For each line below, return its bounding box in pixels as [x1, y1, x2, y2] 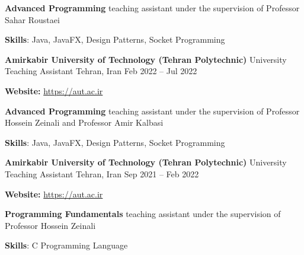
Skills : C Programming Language [5, 239, 128, 251]
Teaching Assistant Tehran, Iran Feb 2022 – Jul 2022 [5, 65, 197, 77]
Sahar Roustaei [5, 13, 60, 26]
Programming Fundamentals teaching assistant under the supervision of [5, 208, 281, 220]
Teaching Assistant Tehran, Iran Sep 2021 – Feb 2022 [5, 167, 199, 180]
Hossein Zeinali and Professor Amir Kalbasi [5, 116, 164, 129]
